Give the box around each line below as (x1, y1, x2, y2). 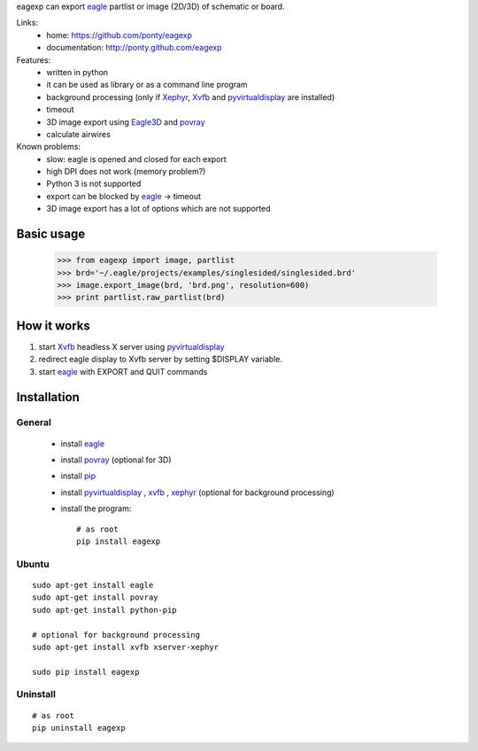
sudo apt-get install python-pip (32, 605, 177, 615)
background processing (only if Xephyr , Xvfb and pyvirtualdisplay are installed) (46, 91, 335, 102)
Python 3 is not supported (46, 178, 142, 190)
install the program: (60, 503, 132, 514)
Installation (16, 390, 80, 405)
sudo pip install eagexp (32, 667, 140, 677)
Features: (16, 54, 51, 66)
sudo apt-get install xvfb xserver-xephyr (32, 642, 220, 652)
